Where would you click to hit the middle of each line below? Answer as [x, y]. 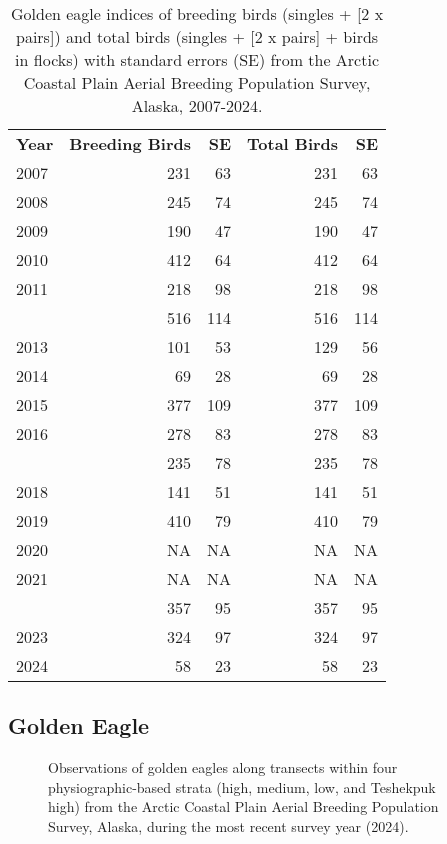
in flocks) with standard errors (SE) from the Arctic [197, 59]
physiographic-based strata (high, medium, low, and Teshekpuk [242, 786]
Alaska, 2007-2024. [197, 105]
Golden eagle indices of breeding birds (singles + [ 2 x [197, 13]
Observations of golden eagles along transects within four [223, 767]
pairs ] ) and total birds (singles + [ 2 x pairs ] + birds [197, 36]
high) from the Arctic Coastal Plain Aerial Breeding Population [243, 806]
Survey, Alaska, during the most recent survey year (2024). [228, 825]
